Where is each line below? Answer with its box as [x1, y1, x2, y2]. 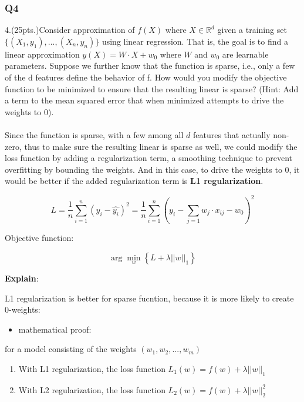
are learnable [222, 48, 269, 60]
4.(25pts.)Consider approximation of [5, 24, 135, 36]
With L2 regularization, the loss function [18, 383, 165, 396]
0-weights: [5, 303, 40, 316]
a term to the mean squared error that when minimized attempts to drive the [5, 94, 284, 106]
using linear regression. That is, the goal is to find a [102, 35, 288, 47]
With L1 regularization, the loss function [18, 362, 165, 374]
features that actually [192, 128, 271, 140]
